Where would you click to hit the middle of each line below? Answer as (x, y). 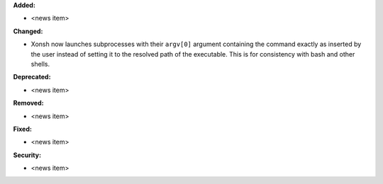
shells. (40, 64)
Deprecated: (32, 77)
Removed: (28, 103)
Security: (27, 155)
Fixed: (22, 129)
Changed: (28, 31)
